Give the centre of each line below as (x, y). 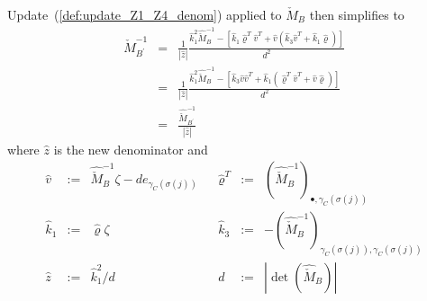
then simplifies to (357, 14)
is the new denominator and (131, 149)
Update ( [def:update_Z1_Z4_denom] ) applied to (145, 14)
